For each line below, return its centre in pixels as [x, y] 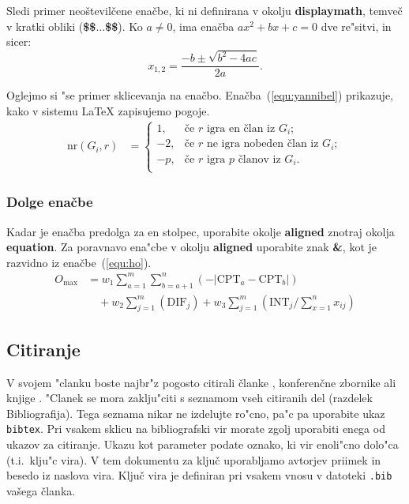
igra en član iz [241, 128]
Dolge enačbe [50, 202]
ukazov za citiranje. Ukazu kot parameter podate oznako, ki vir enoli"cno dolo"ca [203, 444]
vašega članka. [41, 490]
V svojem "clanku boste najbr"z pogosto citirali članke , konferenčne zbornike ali [201, 382]
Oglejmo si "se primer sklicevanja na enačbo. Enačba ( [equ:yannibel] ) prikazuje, [200, 95]
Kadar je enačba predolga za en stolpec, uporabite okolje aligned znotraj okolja [201, 231]
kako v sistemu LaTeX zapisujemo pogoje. [108, 110]
